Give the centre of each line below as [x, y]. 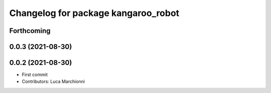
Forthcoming [30, 31]
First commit [35, 74]
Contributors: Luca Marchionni [53, 81]
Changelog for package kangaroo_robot [94, 13]
